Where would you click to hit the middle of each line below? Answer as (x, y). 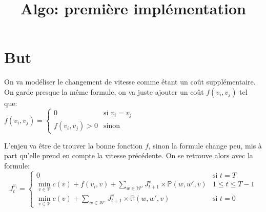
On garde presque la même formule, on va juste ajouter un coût (104, 91)
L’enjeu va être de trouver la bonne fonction (74, 145)
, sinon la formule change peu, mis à (205, 145)
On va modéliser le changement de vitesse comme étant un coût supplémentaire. (130, 82)
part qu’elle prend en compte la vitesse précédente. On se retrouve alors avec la (129, 155)
